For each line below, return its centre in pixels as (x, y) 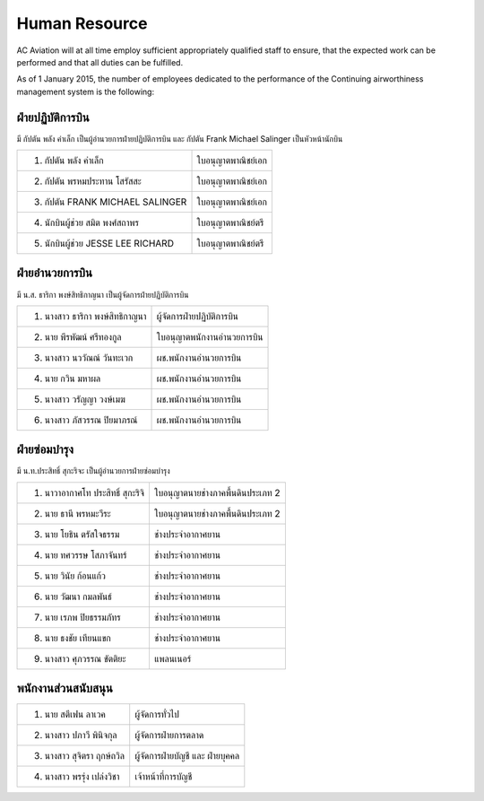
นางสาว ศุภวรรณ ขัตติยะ (85, 658)
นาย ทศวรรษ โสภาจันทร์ (86, 554)
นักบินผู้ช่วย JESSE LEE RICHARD (109, 244)
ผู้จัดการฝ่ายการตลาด (169, 736)
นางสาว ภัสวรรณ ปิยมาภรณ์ (91, 420)
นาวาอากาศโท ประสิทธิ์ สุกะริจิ (95, 492)
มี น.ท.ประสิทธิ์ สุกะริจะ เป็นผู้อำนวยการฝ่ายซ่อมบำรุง (93, 471)
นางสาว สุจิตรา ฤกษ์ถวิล (85, 756)
